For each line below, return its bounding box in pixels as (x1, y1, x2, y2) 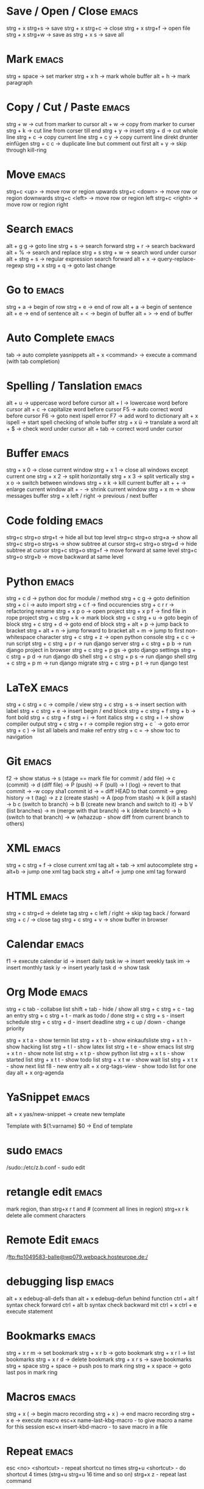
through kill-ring (6, 146, 47, 154)
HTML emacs (6, 890, 68, 903)
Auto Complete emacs (6, 331, 114, 345)
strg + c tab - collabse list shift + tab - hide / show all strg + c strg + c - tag (6, 1005, 194, 1013)
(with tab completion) (6, 358, 60, 365)
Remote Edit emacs (6, 1233, 99, 1247)
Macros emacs (6, 1390, 76, 1404)
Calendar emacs (6, 937, 84, 951)
